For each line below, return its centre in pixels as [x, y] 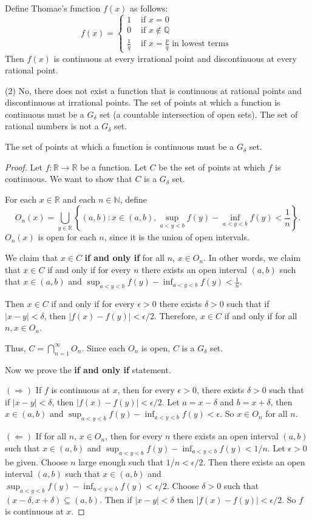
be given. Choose [36, 461]
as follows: [149, 8]
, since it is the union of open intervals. [177, 237]
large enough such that [121, 461]
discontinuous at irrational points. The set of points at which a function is [143, 102]
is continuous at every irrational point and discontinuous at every [175, 58]
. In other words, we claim [252, 258]
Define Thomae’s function [53, 8]
